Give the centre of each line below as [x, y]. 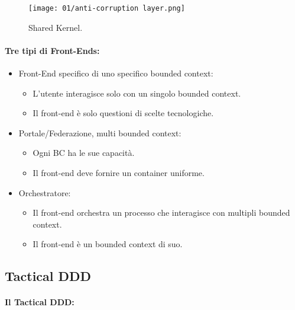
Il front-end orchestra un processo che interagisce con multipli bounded [161, 212]
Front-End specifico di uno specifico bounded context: [116, 73]
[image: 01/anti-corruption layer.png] [107, 8]
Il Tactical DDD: [40, 302]
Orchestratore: [45, 192]
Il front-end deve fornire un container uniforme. [119, 173]
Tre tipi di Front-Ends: [52, 50]
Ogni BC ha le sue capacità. [84, 153]
